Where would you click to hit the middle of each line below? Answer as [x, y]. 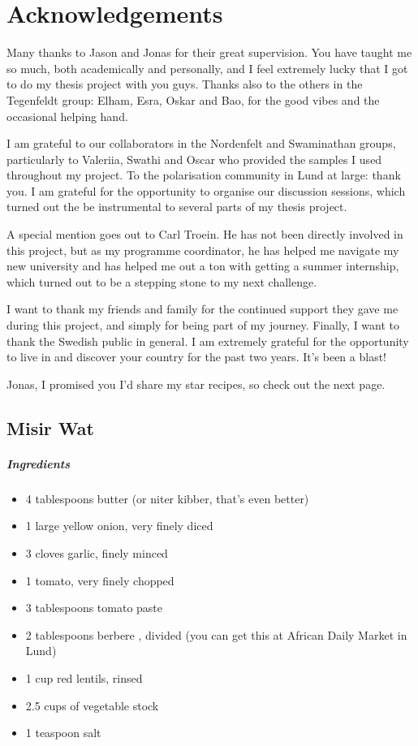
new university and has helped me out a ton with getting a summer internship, [203, 266]
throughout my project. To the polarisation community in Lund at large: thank [204, 175]
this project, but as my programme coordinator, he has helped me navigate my [203, 250]
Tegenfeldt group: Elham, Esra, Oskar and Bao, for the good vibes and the [193, 99]
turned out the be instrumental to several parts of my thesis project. [177, 207]
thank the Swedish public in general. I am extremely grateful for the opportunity [208, 341]
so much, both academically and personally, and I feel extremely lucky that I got [207, 68]
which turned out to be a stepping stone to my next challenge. [162, 281]
